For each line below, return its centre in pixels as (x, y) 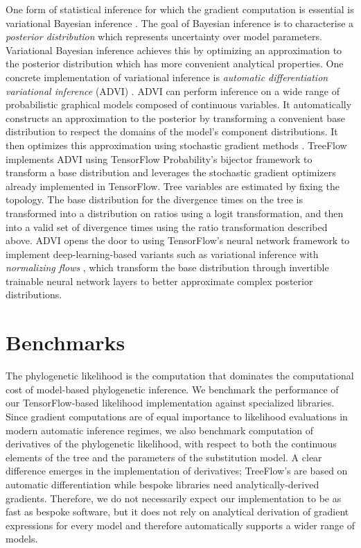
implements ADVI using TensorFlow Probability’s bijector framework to (159, 159)
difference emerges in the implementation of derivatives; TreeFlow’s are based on (177, 471)
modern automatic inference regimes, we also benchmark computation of (160, 430)
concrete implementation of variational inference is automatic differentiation (167, 77)
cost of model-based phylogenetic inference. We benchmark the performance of (172, 389)
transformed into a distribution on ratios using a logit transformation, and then (175, 213)
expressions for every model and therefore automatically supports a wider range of (180, 525)
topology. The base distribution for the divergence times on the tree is (155, 199)
